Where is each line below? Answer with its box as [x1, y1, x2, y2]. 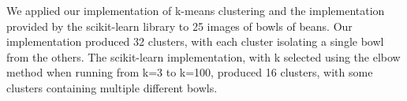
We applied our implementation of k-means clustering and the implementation [6, 2, 385, 18]
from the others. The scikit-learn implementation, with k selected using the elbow [6, 48, 401, 65]
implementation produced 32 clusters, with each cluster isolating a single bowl [6, 33, 384, 50]
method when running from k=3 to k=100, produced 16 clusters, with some [6, 64, 373, 80]
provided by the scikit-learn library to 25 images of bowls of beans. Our [6, 17, 353, 34]
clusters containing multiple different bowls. [6, 79, 218, 95]
